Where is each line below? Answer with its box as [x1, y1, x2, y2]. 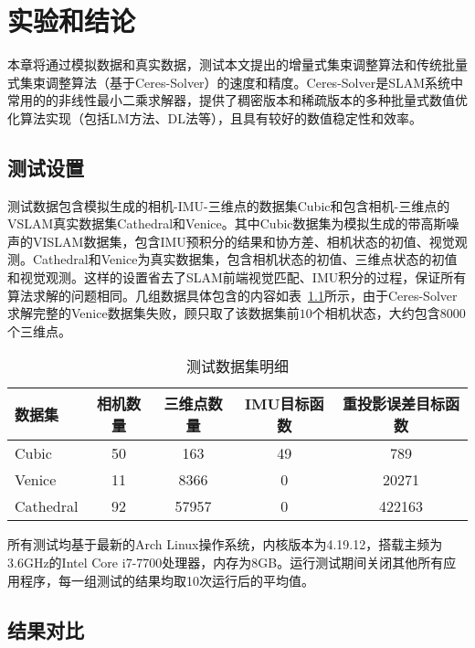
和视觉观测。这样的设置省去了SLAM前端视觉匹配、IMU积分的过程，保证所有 [7, 268, 467, 287]
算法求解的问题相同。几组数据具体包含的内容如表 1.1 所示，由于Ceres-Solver [7, 285, 458, 304]
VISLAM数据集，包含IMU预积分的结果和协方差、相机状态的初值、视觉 [32, 231, 455, 250]
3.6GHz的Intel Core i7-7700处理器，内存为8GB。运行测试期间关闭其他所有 [7, 553, 444, 572]
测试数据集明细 [185, 356, 289, 377]
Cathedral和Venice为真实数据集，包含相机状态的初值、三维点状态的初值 [32, 250, 458, 269]
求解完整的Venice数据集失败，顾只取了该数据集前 [7, 303, 300, 323]
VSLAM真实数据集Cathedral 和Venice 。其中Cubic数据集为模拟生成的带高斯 [7, 214, 447, 233]
